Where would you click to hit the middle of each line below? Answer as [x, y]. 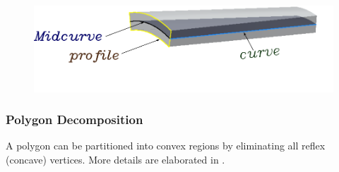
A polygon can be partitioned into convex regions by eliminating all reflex [166, 146]
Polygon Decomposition [75, 119]
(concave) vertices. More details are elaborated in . [115, 159]
